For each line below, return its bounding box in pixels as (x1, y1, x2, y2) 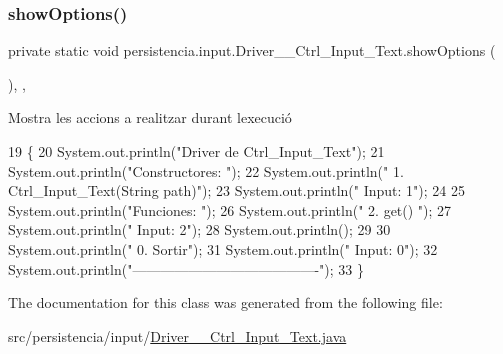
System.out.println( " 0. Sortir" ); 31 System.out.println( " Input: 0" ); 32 (8, 238, 438, 259)
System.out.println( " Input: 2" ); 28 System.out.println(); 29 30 (8, 219, 391, 240)
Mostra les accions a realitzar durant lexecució (8, 107, 292, 128)
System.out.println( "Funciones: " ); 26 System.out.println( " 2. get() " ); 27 (8, 199, 452, 220)
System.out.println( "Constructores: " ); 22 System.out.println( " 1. (8, 160, 404, 181)
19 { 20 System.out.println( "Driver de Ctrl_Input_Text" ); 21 (8, 141, 385, 161)
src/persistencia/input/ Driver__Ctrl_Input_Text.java (8, 325, 347, 346)
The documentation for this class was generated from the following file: (8, 292, 443, 313)
